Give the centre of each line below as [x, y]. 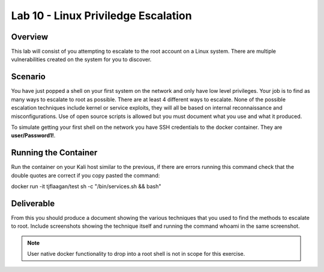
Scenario [28, 77]
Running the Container [54, 153]
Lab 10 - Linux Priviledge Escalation [101, 16]
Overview [30, 37]
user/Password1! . [33, 135]
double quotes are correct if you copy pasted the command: [85, 175]
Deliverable [33, 203]
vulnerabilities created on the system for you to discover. [81, 59]
